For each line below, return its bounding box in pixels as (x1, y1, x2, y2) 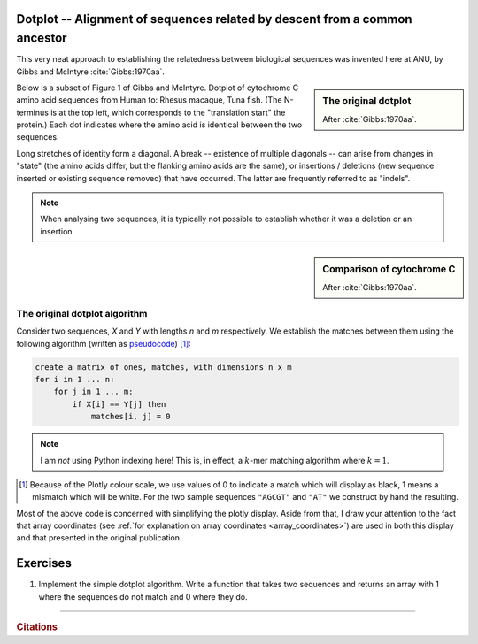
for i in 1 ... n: (35, 374, 115, 384)
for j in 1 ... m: (53, 387, 134, 397)
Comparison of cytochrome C (322, 264, 456, 276)
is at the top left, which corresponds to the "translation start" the (50, 107, 286, 118)
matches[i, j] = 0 (90, 411, 172, 422)
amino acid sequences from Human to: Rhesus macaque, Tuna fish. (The (16, 95, 282, 105)
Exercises (16, 556, 73, 571)
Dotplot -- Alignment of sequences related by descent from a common (16, 11, 412, 27)
